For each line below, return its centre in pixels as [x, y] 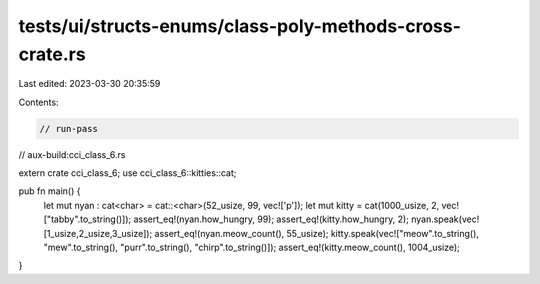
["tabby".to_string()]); [87, 219]
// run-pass [69, 128]
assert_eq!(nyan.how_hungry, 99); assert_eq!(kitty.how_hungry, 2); [271, 219]
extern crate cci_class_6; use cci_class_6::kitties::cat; [127, 173]
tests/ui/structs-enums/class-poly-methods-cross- [240, 26]
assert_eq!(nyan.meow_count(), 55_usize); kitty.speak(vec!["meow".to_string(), [317, 233]
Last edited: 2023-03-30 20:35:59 [89, 84]
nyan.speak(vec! [445, 219]
